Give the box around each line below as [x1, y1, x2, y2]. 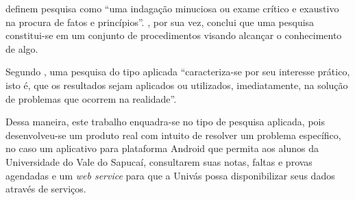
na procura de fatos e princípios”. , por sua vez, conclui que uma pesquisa [5, 14, 315, 29]
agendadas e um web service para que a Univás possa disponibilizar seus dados [5, 168, 335, 182]
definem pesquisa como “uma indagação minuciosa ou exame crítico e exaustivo [5, 1, 339, 15]
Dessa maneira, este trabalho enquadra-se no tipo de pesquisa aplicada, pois [5, 114, 325, 129]
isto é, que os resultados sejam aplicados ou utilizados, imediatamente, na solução [5, 77, 348, 92]
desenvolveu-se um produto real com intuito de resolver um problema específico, [5, 127, 341, 142]
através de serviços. [5, 182, 86, 196]
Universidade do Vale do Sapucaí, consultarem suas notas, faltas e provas [5, 154, 313, 168]
